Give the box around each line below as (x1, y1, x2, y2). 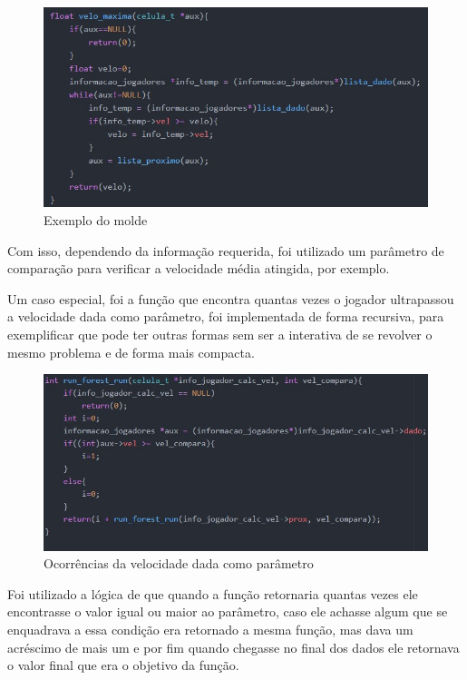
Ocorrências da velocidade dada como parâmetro (44, 554, 314, 573)
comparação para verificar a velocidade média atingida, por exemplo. (7, 259, 390, 278)
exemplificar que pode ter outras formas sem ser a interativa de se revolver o (7, 325, 433, 344)
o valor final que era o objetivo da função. (7, 655, 239, 675)
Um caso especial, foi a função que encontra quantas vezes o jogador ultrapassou (7, 289, 454, 308)
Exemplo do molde (44, 211, 148, 230)
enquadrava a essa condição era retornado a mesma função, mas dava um (7, 619, 413, 638)
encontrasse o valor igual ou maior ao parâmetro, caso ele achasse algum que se (7, 602, 448, 621)
